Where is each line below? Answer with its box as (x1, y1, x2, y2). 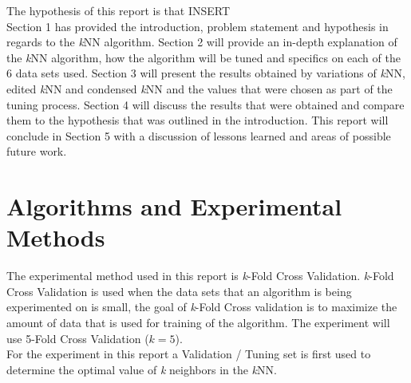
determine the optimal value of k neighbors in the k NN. (6, 361, 277, 377)
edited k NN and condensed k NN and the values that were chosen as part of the (6, 80, 393, 97)
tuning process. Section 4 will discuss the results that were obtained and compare (6, 96, 405, 113)
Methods (6, 221, 105, 254)
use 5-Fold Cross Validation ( (6, 330, 149, 346)
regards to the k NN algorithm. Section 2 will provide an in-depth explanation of (6, 34, 397, 50)
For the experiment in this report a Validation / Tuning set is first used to (6, 345, 371, 362)
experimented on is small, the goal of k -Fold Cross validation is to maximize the (6, 298, 397, 315)
